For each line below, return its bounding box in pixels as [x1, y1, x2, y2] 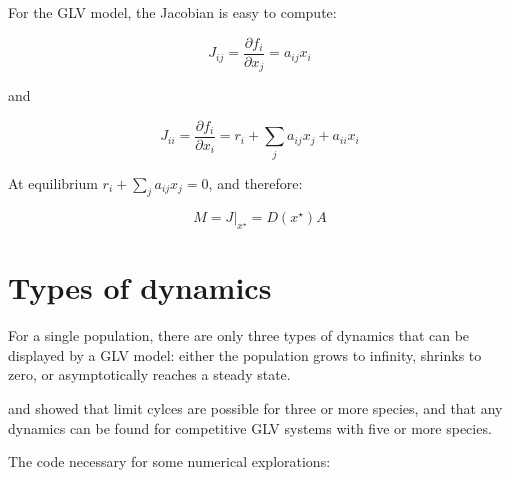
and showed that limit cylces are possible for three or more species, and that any [8, 398, 503, 418]
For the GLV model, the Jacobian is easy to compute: [8, 2, 337, 22]
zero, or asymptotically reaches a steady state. [8, 364, 291, 385]
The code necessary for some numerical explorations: [8, 451, 331, 472]
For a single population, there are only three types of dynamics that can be [8, 325, 470, 346]
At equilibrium [8, 172, 98, 193]
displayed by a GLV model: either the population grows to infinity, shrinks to [8, 344, 482, 365]
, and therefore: [208, 172, 303, 193]
